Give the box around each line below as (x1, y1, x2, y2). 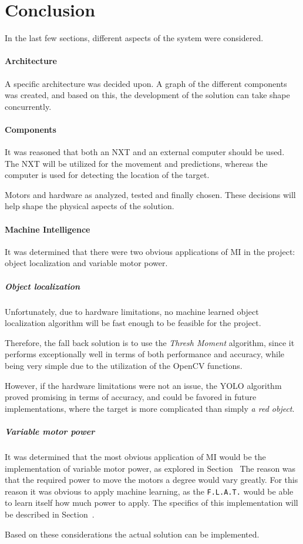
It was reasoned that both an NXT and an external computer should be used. (5, 146, 285, 158)
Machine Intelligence (5, 223, 90, 235)
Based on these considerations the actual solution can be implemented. (5, 528, 260, 540)
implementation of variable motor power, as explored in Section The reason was (5, 462, 296, 474)
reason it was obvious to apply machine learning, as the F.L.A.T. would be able (5, 485, 294, 497)
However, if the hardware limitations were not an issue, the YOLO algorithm (5, 379, 282, 391)
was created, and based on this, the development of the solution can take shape (5, 89, 290, 101)
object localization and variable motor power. (5, 257, 168, 269)
